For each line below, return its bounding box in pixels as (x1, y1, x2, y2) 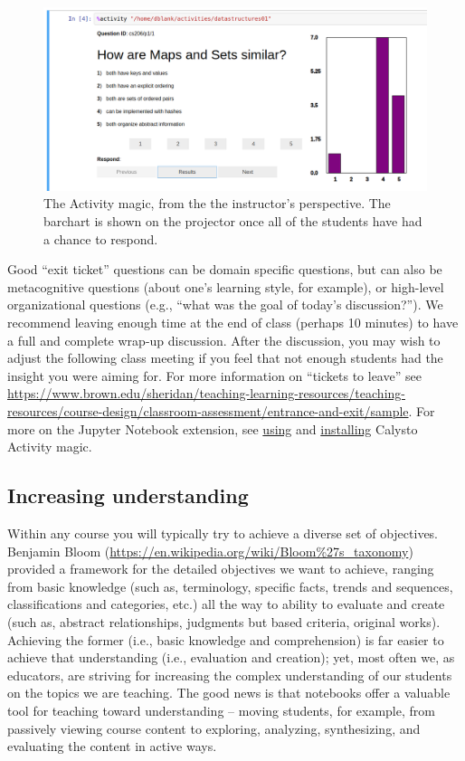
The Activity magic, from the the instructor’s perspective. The (43, 194, 391, 213)
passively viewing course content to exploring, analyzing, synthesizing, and (7, 718, 421, 737)
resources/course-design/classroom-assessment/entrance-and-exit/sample (7, 402, 409, 421)
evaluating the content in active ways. (7, 737, 217, 756)
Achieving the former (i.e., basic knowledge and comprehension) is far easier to (7, 630, 444, 649)
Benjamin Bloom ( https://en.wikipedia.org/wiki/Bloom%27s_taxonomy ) (7, 541, 413, 560)
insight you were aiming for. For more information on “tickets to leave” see (7, 366, 422, 385)
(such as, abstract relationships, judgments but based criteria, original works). (7, 612, 441, 631)
